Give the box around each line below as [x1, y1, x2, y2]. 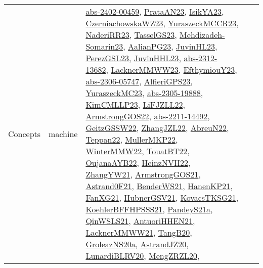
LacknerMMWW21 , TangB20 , [85, 227, 192, 238]
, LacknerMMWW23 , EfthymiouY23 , [106, 64, 237, 75]
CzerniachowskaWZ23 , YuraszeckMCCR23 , [85, 17, 239, 29]
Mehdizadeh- [180, 29, 225, 40]
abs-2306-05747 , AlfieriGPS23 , [85, 75, 193, 87]
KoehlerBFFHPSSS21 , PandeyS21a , [85, 203, 213, 215]
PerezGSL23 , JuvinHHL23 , [85, 52, 182, 64]
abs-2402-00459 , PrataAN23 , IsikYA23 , [85, 6, 224, 17]
